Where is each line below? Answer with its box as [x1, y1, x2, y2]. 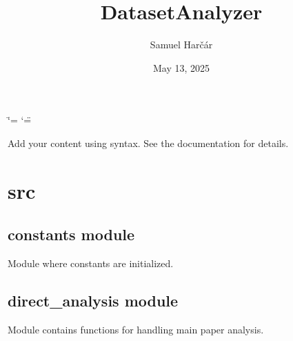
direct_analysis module [8, 290, 179, 311]
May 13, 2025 [152, 60, 210, 75]
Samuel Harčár [150, 37, 213, 52]
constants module [8, 224, 135, 245]
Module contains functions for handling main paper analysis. [8, 322, 264, 336]
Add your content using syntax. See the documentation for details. [8, 135, 289, 150]
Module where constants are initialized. [8, 256, 174, 271]
